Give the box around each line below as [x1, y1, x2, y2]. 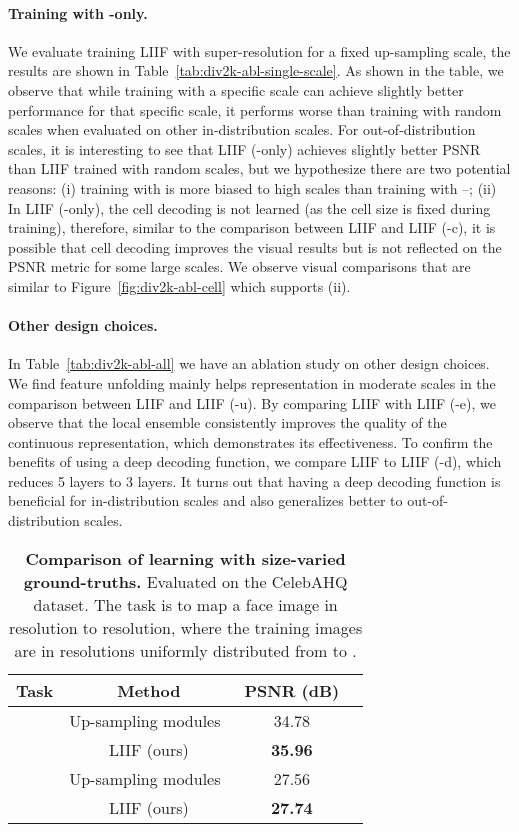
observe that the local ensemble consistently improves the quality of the [8, 412, 447, 433]
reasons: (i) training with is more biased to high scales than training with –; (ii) [8, 177, 497, 198]
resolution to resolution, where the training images [8, 615, 363, 639]
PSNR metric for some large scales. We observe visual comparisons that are [8, 256, 471, 277]
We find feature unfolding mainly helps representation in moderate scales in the [8, 372, 496, 393]
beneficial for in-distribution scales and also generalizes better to [8, 490, 403, 511]
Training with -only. [8, 2, 148, 23]
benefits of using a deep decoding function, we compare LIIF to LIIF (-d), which [8, 451, 502, 472]
